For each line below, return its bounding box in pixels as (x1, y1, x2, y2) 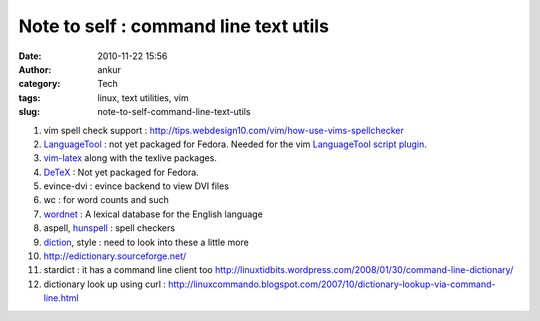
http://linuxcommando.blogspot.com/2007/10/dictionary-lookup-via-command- (168, 278, 496, 290)
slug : (18, 106, 40, 118)
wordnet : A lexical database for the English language (43, 208, 264, 220)
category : (18, 78, 61, 90)
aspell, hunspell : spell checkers (43, 222, 175, 234)
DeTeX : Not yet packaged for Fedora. (43, 166, 199, 178)
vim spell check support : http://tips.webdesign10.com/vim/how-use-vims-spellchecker (43, 124, 404, 136)
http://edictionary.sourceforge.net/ (43, 250, 187, 262)
